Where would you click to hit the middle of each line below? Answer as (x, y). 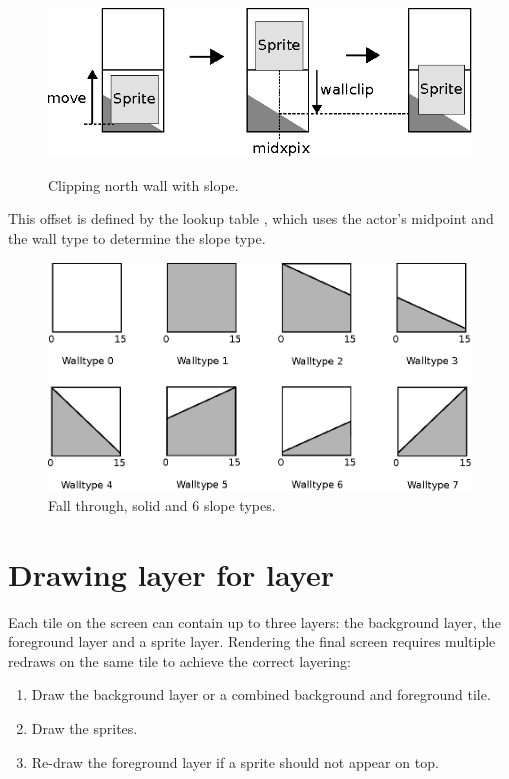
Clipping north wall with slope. (143, 184)
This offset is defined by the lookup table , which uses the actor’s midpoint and (251, 218)
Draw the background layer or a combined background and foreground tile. (261, 694)
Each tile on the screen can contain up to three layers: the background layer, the (254, 621)
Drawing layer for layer (171, 573)
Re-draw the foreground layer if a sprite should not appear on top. (235, 761)
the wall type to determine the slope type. (137, 238)
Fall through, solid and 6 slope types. (162, 504)
